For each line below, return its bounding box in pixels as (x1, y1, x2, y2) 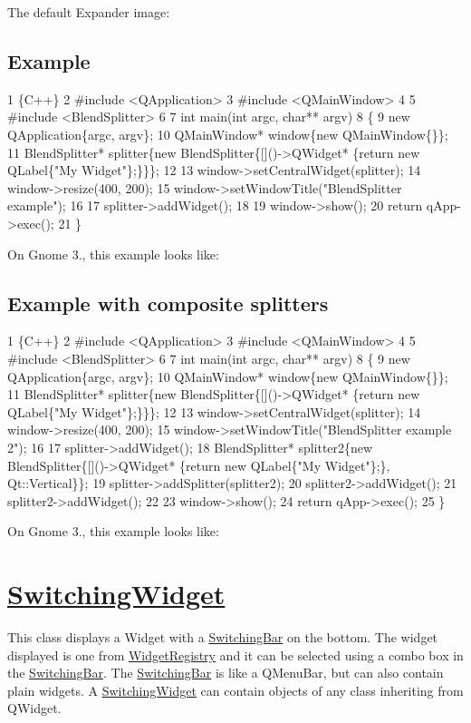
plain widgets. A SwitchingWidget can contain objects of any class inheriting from (7, 680, 464, 699)
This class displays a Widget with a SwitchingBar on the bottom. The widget (7, 628, 438, 646)
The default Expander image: (7, 3, 170, 21)
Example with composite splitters (7, 288, 329, 317)
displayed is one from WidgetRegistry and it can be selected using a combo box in (7, 645, 464, 664)
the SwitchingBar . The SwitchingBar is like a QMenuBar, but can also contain (7, 663, 444, 682)
